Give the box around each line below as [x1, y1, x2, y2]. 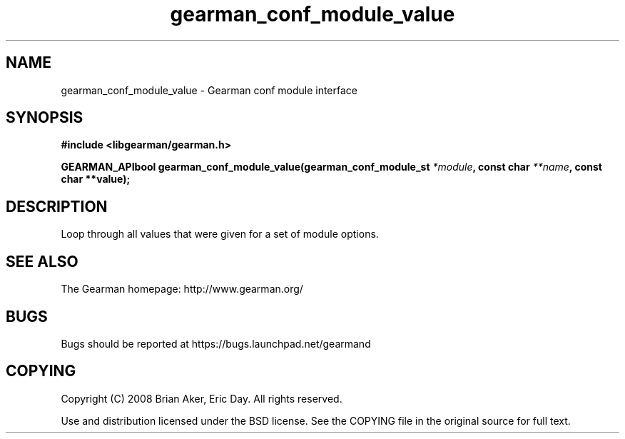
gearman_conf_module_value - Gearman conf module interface [61, 84, 358, 96]
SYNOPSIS [6, 109, 83, 127]
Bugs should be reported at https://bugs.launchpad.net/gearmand [61, 337, 371, 350]
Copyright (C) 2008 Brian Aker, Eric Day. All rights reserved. [61, 392, 342, 405]
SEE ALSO [6, 252, 78, 271]
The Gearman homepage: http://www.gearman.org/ [61, 283, 303, 296]
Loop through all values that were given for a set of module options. [61, 228, 379, 241]
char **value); [61, 173, 131, 186]
